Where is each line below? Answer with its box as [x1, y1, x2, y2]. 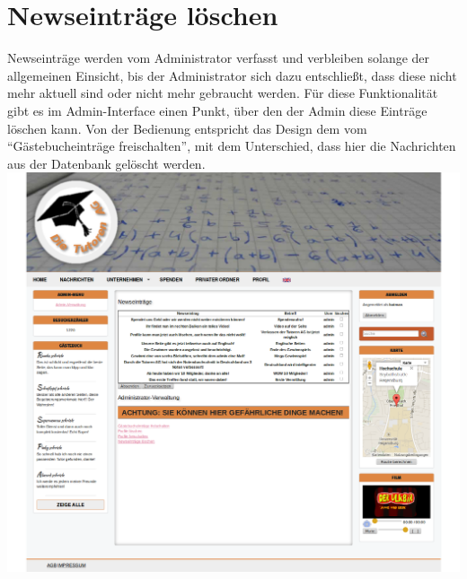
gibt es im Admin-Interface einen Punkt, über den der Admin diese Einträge [7, 101, 427, 119]
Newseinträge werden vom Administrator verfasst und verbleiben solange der [7, 48, 430, 67]
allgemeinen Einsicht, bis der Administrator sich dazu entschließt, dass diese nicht [7, 66, 457, 84]
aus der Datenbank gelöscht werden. [7, 154, 206, 172]
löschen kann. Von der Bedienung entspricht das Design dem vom [7, 118, 367, 137]
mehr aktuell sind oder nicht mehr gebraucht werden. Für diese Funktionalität [7, 83, 438, 102]
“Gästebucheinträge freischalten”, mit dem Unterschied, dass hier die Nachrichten [7, 136, 456, 155]
